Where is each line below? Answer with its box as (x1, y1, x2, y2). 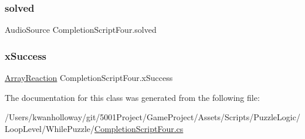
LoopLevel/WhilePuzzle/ (5, 122, 95, 134)
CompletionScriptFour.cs (94, 122, 184, 134)
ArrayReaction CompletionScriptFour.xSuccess (5, 72, 173, 84)
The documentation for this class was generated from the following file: (5, 91, 260, 103)
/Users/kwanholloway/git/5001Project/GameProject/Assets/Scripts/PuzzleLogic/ (5, 111, 300, 123)
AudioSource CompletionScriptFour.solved (5, 23, 157, 36)
